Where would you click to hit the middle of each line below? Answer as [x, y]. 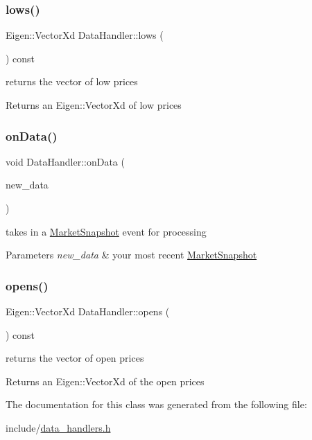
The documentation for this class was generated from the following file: [156, 404]
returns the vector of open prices [75, 358]
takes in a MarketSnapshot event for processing [106, 231]
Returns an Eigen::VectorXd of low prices [94, 105]
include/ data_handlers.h [58, 427]
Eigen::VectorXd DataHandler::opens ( [88, 311]
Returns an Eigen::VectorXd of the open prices [105, 381]
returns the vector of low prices [72, 81]
